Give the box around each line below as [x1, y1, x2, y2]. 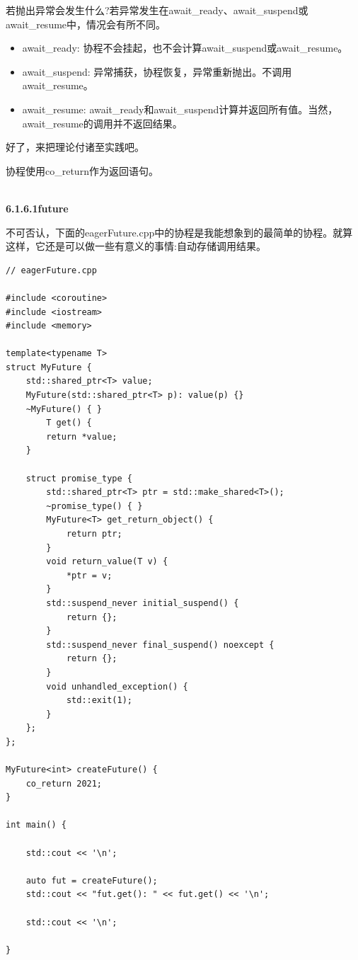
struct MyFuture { [6, 362, 92, 372]
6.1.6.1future [6, 200, 69, 215]
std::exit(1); [66, 695, 132, 706]
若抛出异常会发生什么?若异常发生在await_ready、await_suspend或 [6, 3, 308, 17]
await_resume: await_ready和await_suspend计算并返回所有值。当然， [22, 101, 338, 116]
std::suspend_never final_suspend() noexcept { [46, 639, 275, 650]
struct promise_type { [25, 473, 132, 484]
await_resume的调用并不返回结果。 [22, 115, 183, 130]
